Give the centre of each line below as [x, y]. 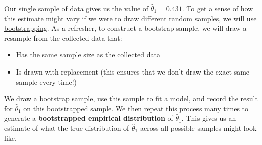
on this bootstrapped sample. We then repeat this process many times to [136, 108]
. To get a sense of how [218, 8]
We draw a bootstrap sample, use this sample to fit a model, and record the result [131, 98]
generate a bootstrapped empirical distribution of [89, 118]
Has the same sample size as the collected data [88, 55]
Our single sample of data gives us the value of [76, 8]
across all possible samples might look [198, 128]
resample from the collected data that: [63, 38]
